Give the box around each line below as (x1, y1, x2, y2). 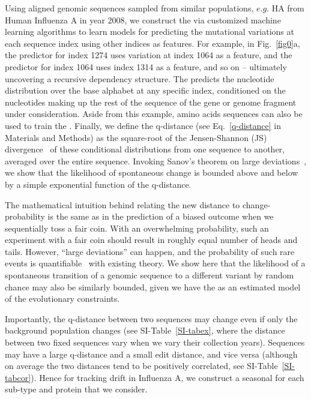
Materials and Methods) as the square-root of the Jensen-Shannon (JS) (5, 131, 267, 143)
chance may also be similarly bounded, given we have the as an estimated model (5, 280, 301, 293)
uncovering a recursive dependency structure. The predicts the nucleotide (5, 72, 274, 85)
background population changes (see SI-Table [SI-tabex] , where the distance (5, 324, 285, 337)
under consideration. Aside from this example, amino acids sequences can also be (5, 107, 303, 120)
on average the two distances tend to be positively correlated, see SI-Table (5, 359, 278, 372)
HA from (271, 2, 304, 14)
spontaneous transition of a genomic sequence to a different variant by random (5, 269, 294, 281)
